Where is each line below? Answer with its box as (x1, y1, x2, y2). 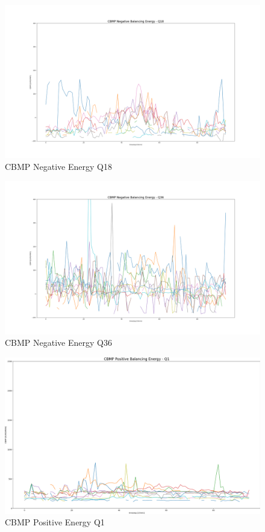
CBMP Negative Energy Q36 (5, 336, 112, 349)
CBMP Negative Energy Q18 (5, 160, 112, 172)
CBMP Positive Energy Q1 (5, 516, 105, 528)
